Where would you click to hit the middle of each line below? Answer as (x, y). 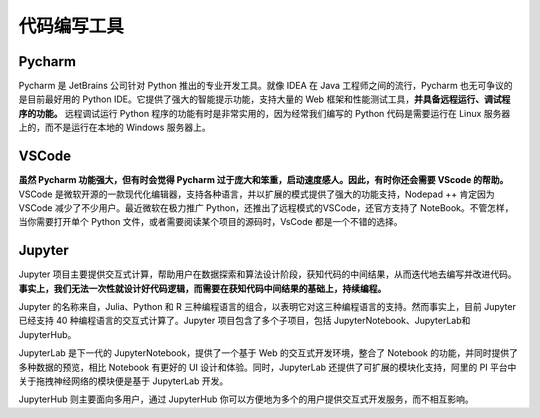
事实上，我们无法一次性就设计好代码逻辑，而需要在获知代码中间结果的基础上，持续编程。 (202, 288)
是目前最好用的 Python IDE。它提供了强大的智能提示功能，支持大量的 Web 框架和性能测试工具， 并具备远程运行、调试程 (264, 99)
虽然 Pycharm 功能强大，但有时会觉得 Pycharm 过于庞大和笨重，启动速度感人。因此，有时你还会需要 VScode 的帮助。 (263, 180)
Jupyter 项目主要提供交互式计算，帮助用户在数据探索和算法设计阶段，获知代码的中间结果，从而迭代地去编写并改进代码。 (267, 274)
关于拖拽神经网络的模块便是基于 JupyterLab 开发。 (123, 381)
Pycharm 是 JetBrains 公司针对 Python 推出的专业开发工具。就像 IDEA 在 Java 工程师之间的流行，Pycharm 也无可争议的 (266, 86)
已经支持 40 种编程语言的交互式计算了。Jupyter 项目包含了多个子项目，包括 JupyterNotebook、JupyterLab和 (244, 321)
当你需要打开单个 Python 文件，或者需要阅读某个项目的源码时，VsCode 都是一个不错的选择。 (211, 222)
